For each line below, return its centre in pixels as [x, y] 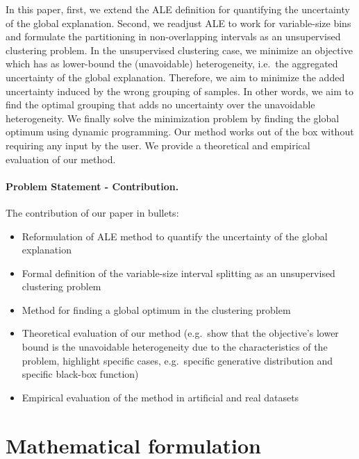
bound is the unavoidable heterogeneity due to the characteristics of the [175, 347]
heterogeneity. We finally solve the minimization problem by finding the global [173, 118]
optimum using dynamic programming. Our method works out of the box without [180, 132]
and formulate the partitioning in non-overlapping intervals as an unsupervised [173, 36]
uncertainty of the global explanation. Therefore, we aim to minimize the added [175, 77]
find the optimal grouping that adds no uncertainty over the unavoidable [160, 105]
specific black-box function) [80, 374]
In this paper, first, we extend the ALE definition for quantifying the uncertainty [178, 9]
